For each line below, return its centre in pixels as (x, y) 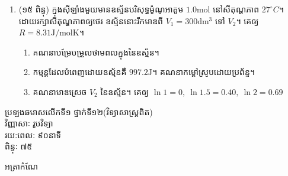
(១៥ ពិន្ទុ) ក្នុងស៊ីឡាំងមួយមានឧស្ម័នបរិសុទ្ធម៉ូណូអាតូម (101, 9)
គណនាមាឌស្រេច (60, 91)
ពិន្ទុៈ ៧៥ (19, 146)
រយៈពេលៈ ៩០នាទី (33, 134)
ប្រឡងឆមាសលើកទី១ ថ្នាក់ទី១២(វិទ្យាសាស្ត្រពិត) (79, 111)
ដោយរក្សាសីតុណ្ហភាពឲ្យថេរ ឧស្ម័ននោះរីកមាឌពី (91, 20)
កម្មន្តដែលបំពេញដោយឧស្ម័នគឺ (80, 72)
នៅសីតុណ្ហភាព (236, 9)
